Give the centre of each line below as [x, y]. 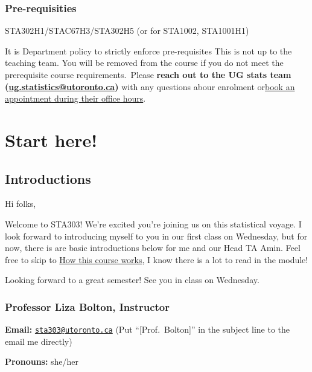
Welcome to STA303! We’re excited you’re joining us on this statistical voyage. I [153, 224]
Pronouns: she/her [42, 361]
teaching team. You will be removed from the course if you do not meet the [144, 63]
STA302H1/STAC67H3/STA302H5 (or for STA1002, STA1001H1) [127, 31]
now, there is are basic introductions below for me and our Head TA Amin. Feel [153, 248]
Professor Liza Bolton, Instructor [88, 306]
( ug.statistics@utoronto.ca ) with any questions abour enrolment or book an [150, 86]
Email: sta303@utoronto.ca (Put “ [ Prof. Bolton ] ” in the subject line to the [147, 329]
